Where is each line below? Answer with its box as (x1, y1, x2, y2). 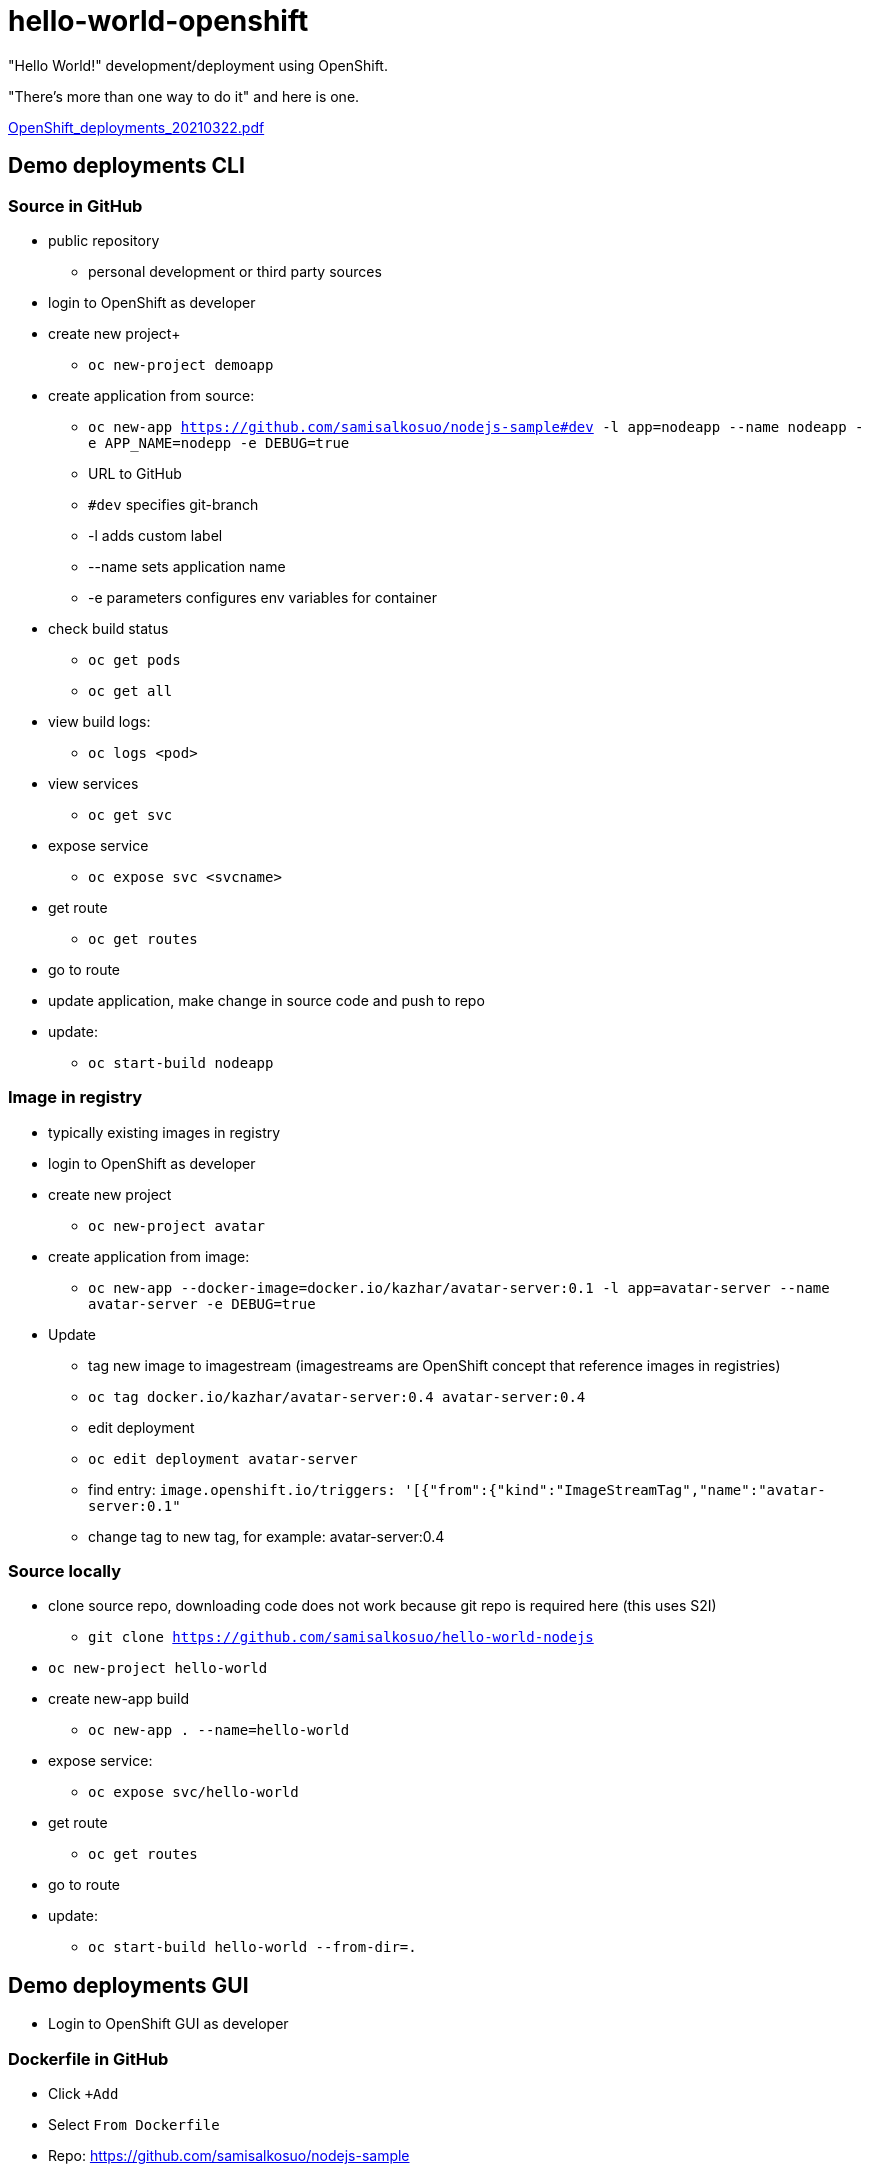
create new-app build (48, 1690, 189, 1708)
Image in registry (8, 1087, 143, 1108)
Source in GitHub (8, 195, 143, 216)
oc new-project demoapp (88, 356, 274, 373)
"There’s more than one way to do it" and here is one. (8, 87, 360, 105)
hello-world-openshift (8, 4, 309, 38)
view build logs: (48, 712, 151, 730)
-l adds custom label (88, 526, 223, 544)
